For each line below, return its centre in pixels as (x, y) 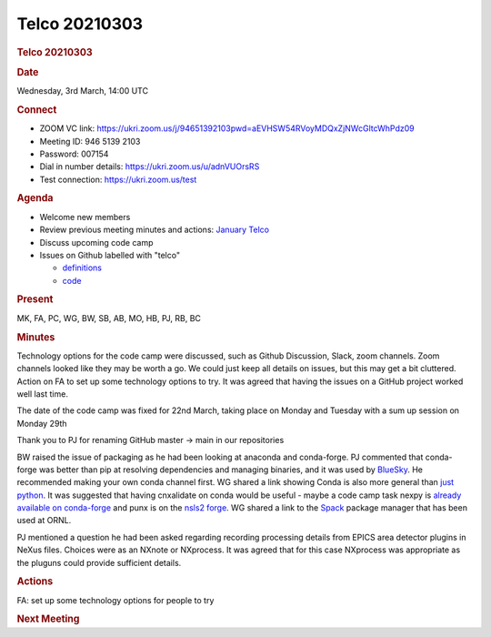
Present (35, 299)
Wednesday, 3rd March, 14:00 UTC (83, 91)
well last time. (42, 394)
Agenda (35, 198)
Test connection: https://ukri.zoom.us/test (118, 179)
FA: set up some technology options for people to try (115, 600)
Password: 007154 (74, 154)
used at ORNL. (44, 521)
